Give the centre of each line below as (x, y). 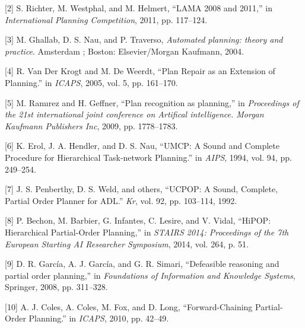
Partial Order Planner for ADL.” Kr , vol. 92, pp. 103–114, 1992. (121, 200)
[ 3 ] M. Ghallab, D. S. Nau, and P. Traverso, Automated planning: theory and (144, 39)
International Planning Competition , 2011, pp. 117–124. (106, 19)
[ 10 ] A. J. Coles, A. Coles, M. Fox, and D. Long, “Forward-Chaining (129, 306)
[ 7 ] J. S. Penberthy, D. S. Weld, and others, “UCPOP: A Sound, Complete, (142, 189)
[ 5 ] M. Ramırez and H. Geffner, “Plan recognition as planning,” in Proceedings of (152, 102)
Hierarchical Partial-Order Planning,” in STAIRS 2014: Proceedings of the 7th (147, 232)
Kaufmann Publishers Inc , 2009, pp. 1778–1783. (91, 125)
